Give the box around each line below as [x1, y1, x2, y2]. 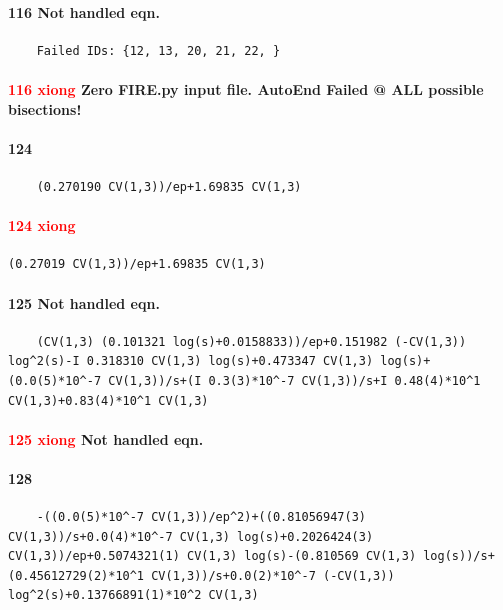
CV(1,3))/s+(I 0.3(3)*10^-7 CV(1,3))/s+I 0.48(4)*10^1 [108, 373, 481, 388]
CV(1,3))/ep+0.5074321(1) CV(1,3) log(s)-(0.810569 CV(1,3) [8, 549, 417, 564]
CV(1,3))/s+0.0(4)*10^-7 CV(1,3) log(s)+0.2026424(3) [8, 529, 374, 544]
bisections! [8, 98, 82, 119]
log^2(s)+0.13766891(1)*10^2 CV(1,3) [8, 588, 259, 603]
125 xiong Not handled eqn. [8, 428, 204, 449]
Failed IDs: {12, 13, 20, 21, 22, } [36, 43, 281, 58]
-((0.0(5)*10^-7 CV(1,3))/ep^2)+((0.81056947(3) [36, 510, 366, 525]
